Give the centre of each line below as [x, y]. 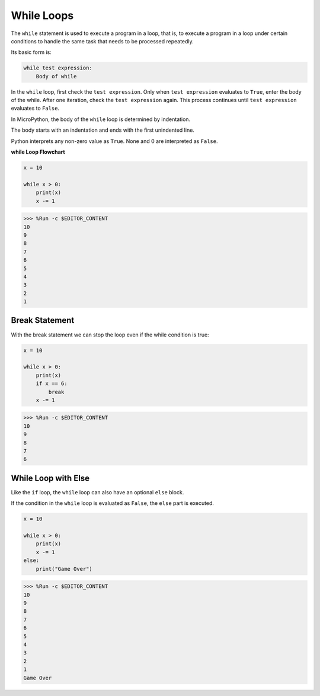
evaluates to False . [35, 108]
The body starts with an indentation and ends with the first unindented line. [103, 130]
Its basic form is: [31, 52]
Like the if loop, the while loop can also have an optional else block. [97, 492]
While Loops [42, 15]
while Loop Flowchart [38, 152]
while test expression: [58, 68]
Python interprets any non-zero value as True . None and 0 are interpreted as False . [115, 141]
